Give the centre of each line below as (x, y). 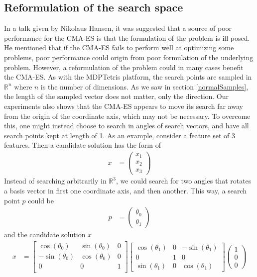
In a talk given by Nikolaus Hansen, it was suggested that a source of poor (118, 28)
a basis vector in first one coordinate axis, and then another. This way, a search (126, 191)
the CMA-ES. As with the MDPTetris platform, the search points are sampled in (128, 77)
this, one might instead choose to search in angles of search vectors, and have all (127, 126)
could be (41, 200)
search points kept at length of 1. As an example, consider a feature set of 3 (120, 135)
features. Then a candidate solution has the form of (82, 145)
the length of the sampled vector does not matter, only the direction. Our (117, 96)
